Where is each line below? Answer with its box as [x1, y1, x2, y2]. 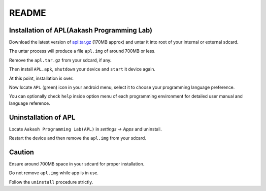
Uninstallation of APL [9, 113, 76, 122]
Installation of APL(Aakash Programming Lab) [9, 26, 153, 34]
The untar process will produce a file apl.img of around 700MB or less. [9, 48, 156, 54]
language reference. [9, 100, 50, 106]
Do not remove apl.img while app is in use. [9, 170, 99, 176]
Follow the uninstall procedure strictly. [9, 179, 93, 185]
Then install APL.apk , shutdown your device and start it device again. [9, 66, 156, 72]
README [9, 7, 46, 18]
